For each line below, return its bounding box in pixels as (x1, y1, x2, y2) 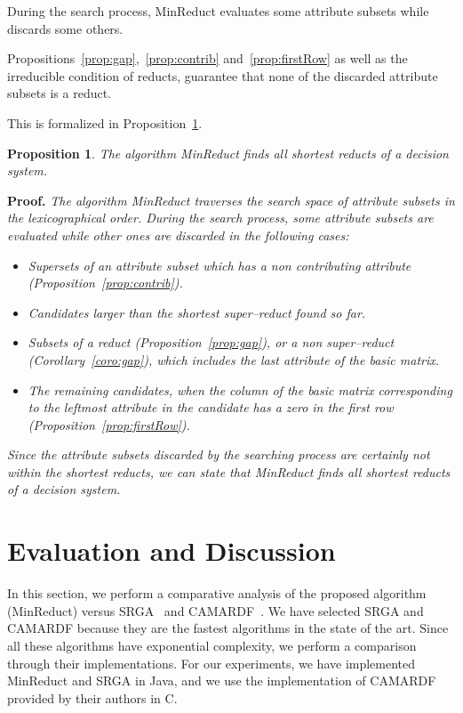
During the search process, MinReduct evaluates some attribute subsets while (7, 2, 429, 20)
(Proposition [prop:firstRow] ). (28, 415, 190, 433)
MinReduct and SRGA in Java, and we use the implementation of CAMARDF (7, 671, 436, 690)
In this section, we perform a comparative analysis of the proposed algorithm (7, 584, 427, 603)
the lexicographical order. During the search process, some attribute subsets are (7, 208, 434, 227)
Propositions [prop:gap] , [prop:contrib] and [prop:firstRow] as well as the (7, 49, 408, 68)
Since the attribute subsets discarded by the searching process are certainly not (7, 445, 430, 464)
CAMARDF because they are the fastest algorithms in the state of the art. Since (7, 619, 449, 637)
